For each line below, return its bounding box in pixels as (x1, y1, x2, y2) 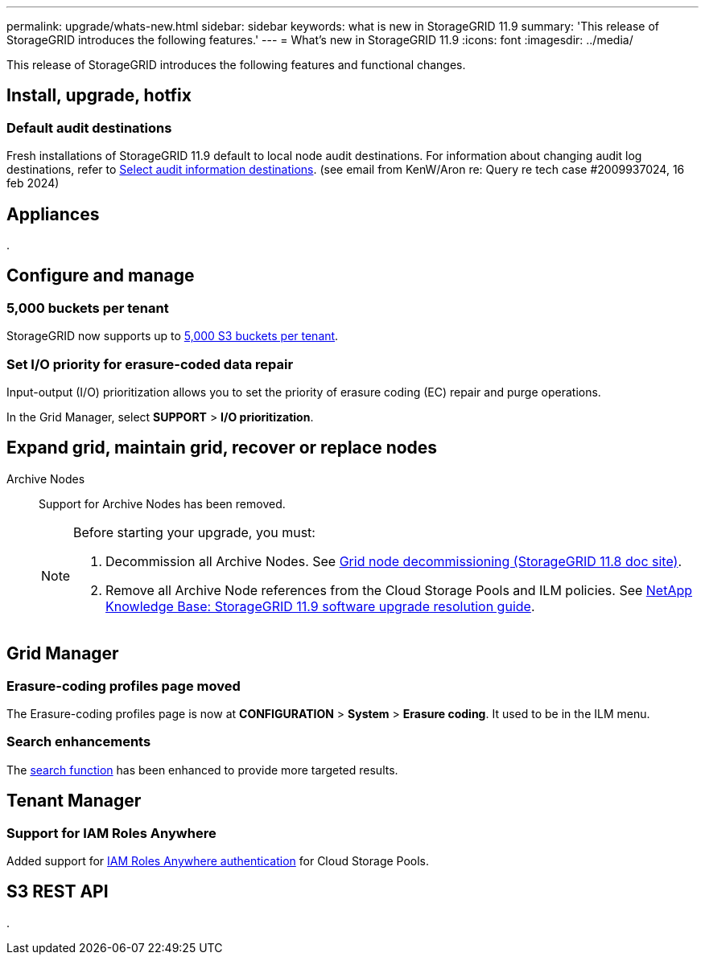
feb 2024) (6, 176, 60, 191)
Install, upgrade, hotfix (6, 85, 192, 106)
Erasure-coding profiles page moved (6, 677, 241, 694)
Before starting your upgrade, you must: (73, 524, 315, 540)
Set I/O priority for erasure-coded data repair (6, 355, 294, 372)
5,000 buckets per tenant (6, 299, 169, 316)
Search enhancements (6, 733, 151, 750)
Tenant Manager (6, 791, 142, 811)
